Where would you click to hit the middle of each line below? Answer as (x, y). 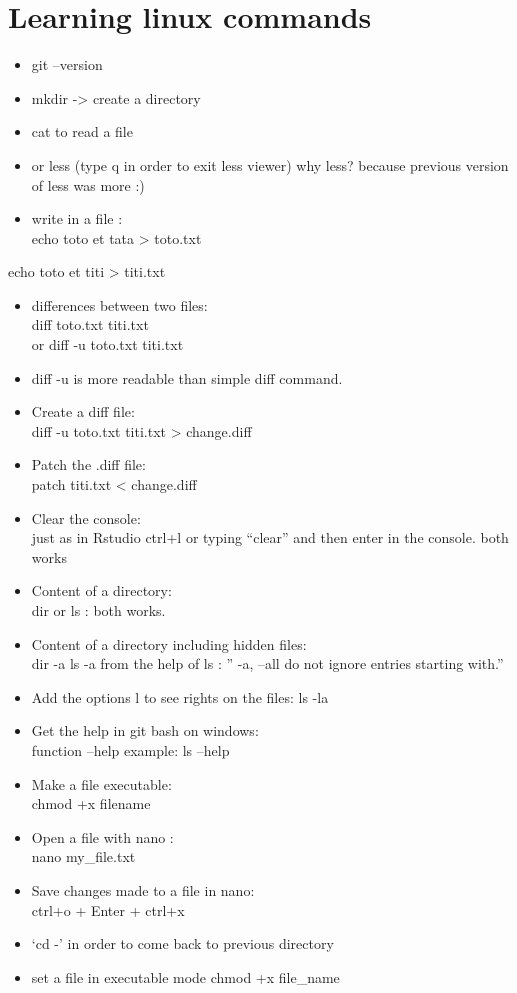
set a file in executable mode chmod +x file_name (185, 976)
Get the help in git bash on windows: (145, 730)
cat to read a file (82, 131)
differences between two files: (119, 304)
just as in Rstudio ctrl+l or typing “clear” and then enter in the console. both (270, 537)
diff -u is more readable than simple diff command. (187, 377)
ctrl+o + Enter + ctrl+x (108, 909)
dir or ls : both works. (98, 610)
